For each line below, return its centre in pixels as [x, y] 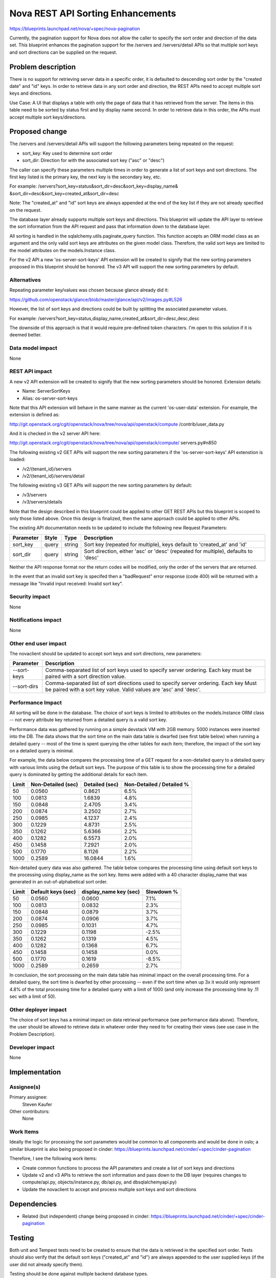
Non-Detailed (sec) [54, 784]
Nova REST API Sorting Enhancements [93, 13]
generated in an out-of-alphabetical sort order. [59, 882]
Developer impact [32, 1047]
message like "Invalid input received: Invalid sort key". [66, 583]
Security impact [30, 597]
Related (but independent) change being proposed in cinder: [86, 1216]
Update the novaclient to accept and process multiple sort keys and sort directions [109, 1189]
